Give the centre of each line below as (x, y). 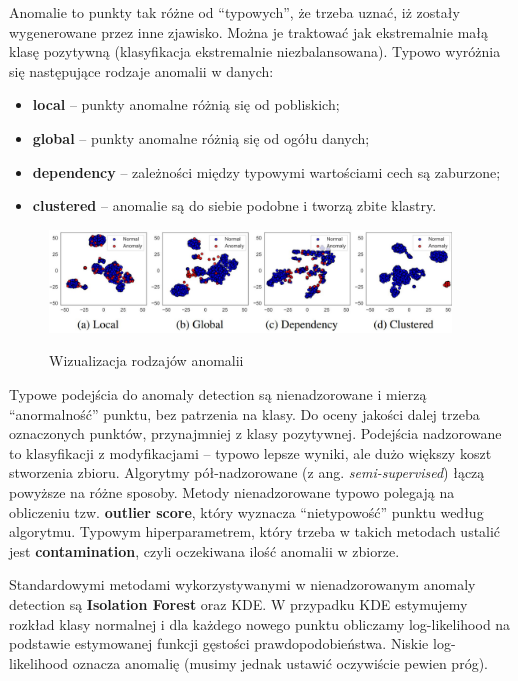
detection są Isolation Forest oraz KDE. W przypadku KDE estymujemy (238, 603)
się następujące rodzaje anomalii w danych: (141, 70)
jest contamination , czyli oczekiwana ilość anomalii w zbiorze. (204, 550)
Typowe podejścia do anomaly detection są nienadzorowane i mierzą (218, 393)
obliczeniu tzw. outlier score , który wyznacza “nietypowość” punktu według (246, 511)
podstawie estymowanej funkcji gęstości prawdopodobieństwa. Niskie (219, 643)
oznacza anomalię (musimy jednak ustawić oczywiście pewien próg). (280, 662)
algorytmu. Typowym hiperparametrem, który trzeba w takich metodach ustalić (255, 531)
